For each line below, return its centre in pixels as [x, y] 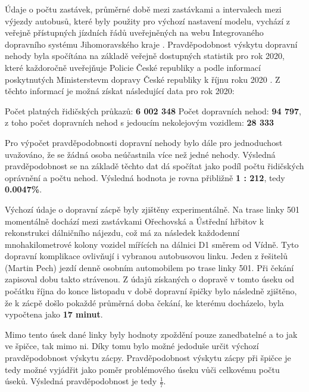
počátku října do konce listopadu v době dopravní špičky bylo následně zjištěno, [151, 291]
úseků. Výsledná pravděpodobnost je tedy [81, 381]
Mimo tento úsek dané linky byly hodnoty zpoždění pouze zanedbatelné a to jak [151, 334]
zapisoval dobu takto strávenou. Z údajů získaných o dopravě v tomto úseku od [150, 279]
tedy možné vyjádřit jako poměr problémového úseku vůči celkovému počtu [142, 369]
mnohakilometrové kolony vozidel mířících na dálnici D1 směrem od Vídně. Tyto [152, 244]
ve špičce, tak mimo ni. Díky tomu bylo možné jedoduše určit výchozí [132, 346]
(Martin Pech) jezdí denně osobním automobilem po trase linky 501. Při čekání [149, 267]
